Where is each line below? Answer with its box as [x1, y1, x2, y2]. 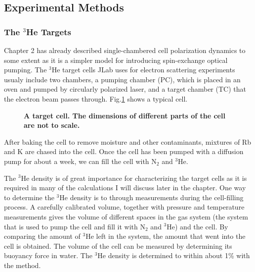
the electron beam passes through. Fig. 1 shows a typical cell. [4, 93, 188, 104]
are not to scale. [24, 120, 80, 130]
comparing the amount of [4, 231, 81, 241]
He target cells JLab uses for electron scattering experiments [51, 64, 235, 75]
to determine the [4, 192, 54, 202]
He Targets [26, 25, 71, 38]
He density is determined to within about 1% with [97, 250, 250, 261]
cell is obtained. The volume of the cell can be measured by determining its [4, 240, 232, 251]
